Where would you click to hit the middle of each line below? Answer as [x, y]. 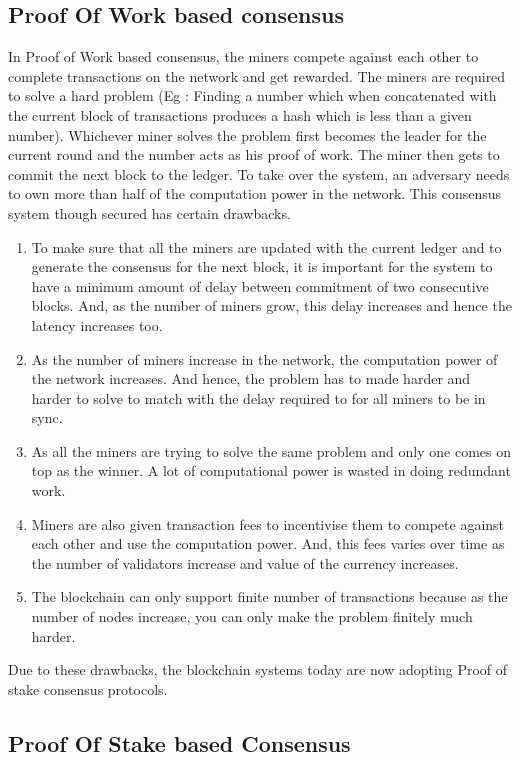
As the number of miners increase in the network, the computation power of [264, 358]
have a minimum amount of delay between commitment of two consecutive [260, 285]
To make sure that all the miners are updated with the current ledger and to [266, 246]
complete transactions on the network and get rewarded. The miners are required [257, 75]
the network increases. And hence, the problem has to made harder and [251, 378]
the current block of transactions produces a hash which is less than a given [240, 114]
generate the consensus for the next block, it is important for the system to [262, 266]
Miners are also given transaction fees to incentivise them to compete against [268, 523]
